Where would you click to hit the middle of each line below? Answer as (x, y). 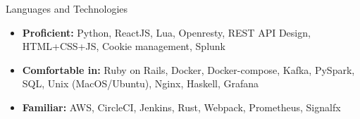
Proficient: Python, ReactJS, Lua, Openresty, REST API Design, (166, 32)
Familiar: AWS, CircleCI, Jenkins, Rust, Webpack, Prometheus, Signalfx (181, 107)
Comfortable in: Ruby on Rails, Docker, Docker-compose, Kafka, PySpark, (188, 69)
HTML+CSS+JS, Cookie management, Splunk (124, 46)
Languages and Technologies (67, 8)
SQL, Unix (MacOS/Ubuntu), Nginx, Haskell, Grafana (141, 83)
